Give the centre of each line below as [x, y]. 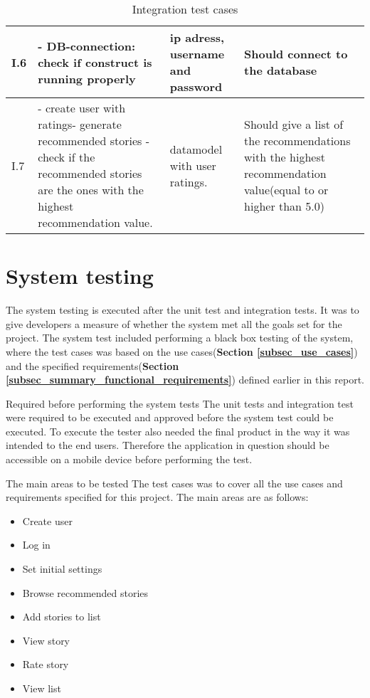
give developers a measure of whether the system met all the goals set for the [174, 323]
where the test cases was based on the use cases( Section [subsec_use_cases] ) [182, 351]
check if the [67, 157]
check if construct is [95, 62]
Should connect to [296, 54]
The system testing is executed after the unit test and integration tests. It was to [183, 310]
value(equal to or [286, 190]
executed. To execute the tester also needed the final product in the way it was [178, 431]
